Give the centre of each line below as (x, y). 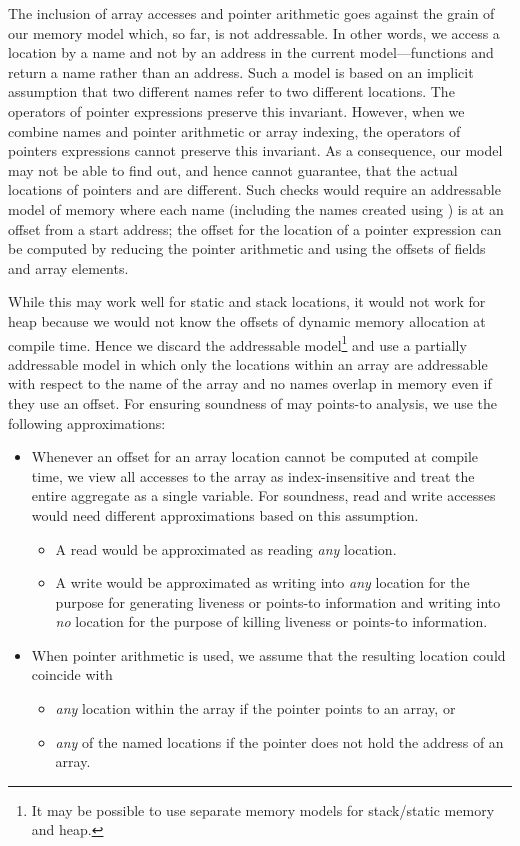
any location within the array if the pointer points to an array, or (255, 708)
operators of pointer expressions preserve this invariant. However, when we (236, 110)
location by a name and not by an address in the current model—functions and (251, 52)
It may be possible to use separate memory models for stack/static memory (263, 809)
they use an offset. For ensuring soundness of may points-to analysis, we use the (253, 402)
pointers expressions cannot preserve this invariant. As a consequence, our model (255, 150)
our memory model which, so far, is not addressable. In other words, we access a (254, 32)
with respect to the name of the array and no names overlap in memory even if (250, 383)
